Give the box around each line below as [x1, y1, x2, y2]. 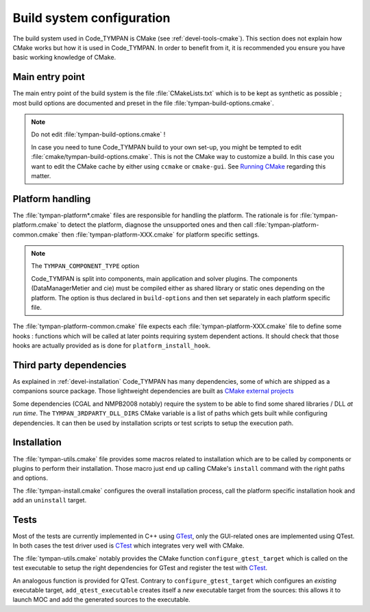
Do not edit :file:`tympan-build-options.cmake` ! [31, 130, 166, 138]
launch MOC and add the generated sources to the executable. [12, 596, 191, 604]
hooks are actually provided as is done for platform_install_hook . [12, 341, 211, 350]
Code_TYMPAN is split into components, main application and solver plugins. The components [31, 274, 298, 282]
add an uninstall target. [12, 496, 87, 504]
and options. [12, 474, 48, 482]
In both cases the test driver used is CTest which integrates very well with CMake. [12, 541, 245, 550]
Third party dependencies [12, 359, 127, 371]
